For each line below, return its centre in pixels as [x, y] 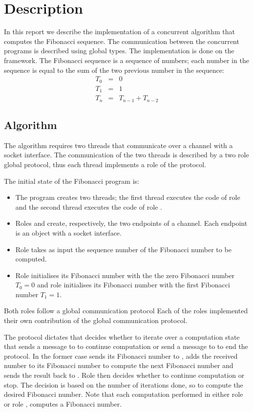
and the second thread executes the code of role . [89, 206]
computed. [31, 259]
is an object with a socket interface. [68, 232]
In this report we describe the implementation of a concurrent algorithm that [119, 32]
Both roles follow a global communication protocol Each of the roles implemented [126, 311]
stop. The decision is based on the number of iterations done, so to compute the [124, 384]
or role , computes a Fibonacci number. [63, 403]
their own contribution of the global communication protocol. [96, 320]
